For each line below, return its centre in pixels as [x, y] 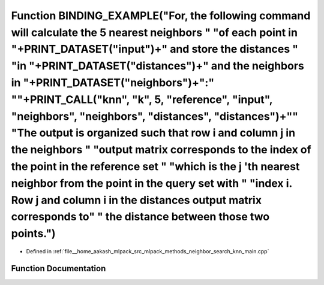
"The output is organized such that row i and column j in [153, 133]
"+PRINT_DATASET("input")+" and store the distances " [154, 49]
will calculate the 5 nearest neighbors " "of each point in [154, 32]
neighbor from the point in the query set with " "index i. [151, 183]
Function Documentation [58, 269]
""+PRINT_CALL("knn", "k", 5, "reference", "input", [142, 99]
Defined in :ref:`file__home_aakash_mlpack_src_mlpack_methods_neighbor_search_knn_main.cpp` [148, 251]
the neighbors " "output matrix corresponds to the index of [161, 150]
